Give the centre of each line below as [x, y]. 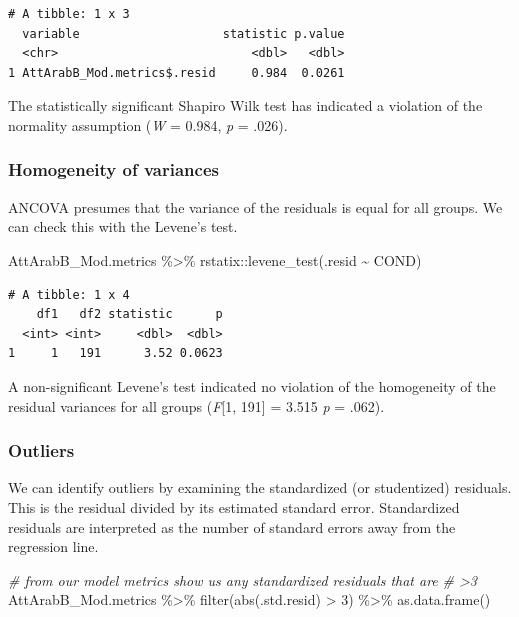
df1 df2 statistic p [129, 314]
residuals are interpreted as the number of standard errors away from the [232, 526]
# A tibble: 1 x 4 [69, 294]
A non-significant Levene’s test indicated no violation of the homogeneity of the [252, 385]
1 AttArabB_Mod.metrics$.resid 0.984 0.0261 [176, 72]
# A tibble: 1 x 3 [69, 14]
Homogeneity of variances [113, 169]
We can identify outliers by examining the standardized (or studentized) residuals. [260, 487]
